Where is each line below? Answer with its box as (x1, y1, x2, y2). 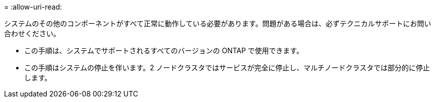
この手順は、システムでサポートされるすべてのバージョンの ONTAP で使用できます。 (24, 46, 303, 55)
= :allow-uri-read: (4, 3, 62, 11)
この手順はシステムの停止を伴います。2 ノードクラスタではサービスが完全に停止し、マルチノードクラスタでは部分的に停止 (24, 63, 430, 72)
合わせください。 (4, 29, 60, 38)
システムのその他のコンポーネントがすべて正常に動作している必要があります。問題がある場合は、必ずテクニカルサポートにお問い (4, 19, 431, 28)
